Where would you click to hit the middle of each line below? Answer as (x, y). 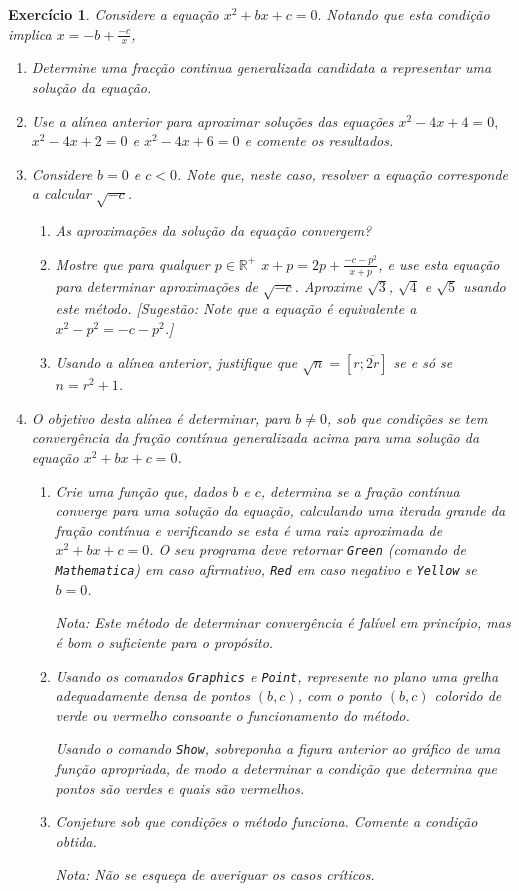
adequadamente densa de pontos (152, 695)
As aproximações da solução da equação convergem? (213, 230)
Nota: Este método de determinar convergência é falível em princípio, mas (283, 622)
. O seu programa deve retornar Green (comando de (307, 549)
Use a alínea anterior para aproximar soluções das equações (212, 120)
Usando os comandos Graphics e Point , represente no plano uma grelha (277, 675)
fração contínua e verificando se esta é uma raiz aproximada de (249, 529)
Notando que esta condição (408, 14)
